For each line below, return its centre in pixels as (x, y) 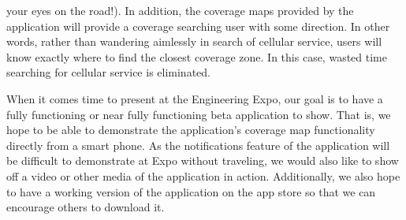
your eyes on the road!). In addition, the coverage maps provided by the (180, 10)
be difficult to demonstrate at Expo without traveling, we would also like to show (203, 160)
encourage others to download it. (86, 207)
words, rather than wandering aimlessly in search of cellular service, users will (194, 41)
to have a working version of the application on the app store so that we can (191, 191)
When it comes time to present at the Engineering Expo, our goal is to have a (195, 98)
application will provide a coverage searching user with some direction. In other (198, 26)
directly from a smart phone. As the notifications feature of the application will (198, 145)
